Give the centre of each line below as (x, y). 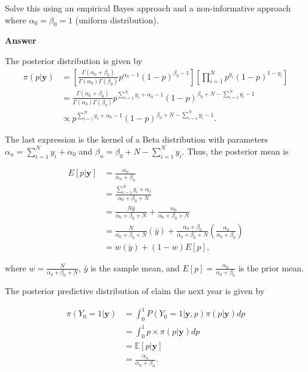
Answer (21, 40)
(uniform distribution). (117, 19)
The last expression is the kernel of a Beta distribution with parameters (137, 139)
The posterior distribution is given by (74, 60)
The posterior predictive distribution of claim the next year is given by (135, 291)
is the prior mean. (271, 267)
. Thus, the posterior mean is (235, 151)
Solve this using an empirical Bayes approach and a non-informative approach (148, 8)
